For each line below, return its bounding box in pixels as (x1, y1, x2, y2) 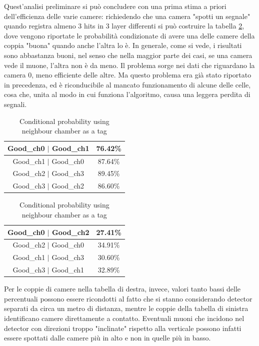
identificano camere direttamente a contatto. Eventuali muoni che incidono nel (4, 312, 244, 323)
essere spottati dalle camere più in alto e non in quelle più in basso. (4, 332, 211, 343)
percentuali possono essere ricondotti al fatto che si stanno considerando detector (4, 293, 252, 303)
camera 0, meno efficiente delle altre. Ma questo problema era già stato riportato (4, 69, 251, 80)
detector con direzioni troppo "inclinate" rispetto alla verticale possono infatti (4, 322, 241, 333)
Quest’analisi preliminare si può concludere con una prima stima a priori (4, 1, 226, 11)
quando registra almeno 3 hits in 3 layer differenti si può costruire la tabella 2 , (4, 20, 244, 31)
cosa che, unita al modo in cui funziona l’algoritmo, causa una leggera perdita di (4, 89, 250, 99)
